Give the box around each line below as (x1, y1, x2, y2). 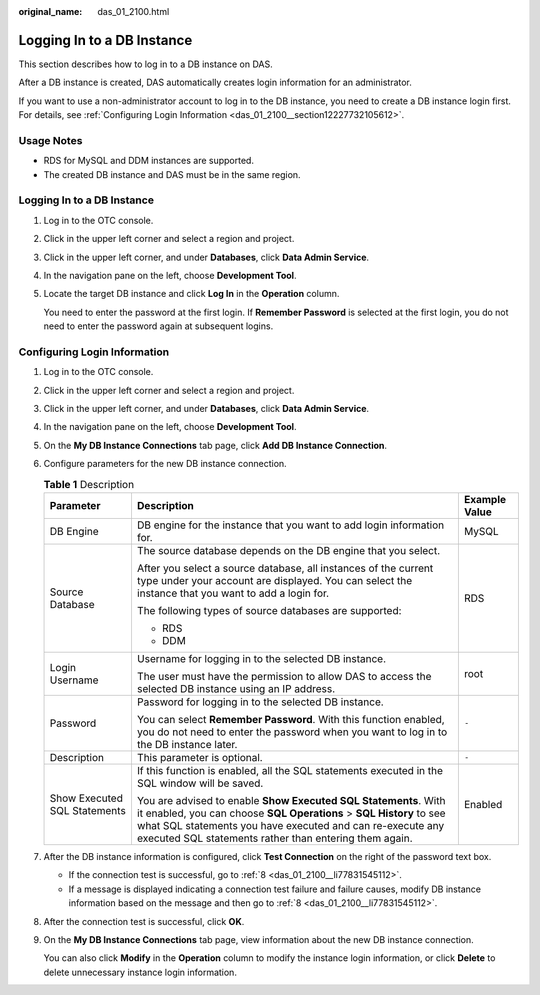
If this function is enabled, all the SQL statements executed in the (136, 763, 444, 777)
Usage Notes (18, 133, 83, 147)
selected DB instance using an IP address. (136, 681, 336, 695)
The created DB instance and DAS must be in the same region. (43, 168, 301, 180)
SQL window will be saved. (136, 776, 264, 790)
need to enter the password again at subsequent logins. (43, 320, 274, 332)
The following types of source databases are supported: (136, 603, 402, 617)
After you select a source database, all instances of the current (136, 561, 434, 575)
